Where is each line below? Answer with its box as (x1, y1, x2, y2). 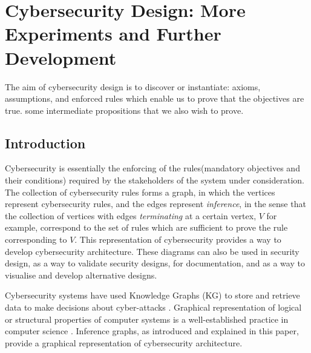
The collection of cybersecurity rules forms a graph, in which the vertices (5, 185, 275, 198)
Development (5, 45, 117, 70)
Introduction (5, 133, 86, 152)
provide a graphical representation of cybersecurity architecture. (5, 336, 243, 349)
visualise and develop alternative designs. (5, 268, 157, 281)
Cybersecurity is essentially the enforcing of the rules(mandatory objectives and (5, 162, 300, 174)
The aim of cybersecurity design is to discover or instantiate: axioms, (5, 80, 261, 93)
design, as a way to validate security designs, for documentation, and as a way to (5, 257, 305, 269)
